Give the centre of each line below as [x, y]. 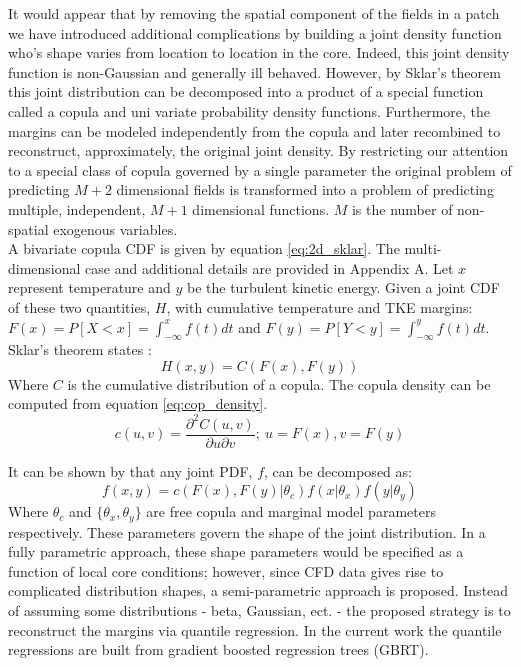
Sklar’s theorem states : [80, 349]
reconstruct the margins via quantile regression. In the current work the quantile [255, 629]
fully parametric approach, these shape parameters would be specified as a [236, 551]
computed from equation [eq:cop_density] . [138, 403]
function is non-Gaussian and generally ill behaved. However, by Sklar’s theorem [254, 71]
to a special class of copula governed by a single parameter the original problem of [260, 169]
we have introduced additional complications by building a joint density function [255, 32]
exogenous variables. [115, 228]
